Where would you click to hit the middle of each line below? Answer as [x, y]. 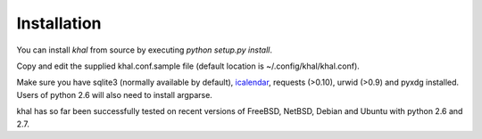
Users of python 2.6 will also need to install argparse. [115, 94]
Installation [59, 23]
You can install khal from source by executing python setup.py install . [144, 50]
